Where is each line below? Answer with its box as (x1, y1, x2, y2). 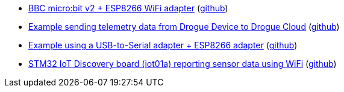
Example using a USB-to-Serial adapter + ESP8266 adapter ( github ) (28, 40, 298, 50)
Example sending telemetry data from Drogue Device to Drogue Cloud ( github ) (28, 22, 340, 32)
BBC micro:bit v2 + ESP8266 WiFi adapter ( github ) (28, 3, 228, 13)
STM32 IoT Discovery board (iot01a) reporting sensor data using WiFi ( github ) (28, 59, 337, 69)
